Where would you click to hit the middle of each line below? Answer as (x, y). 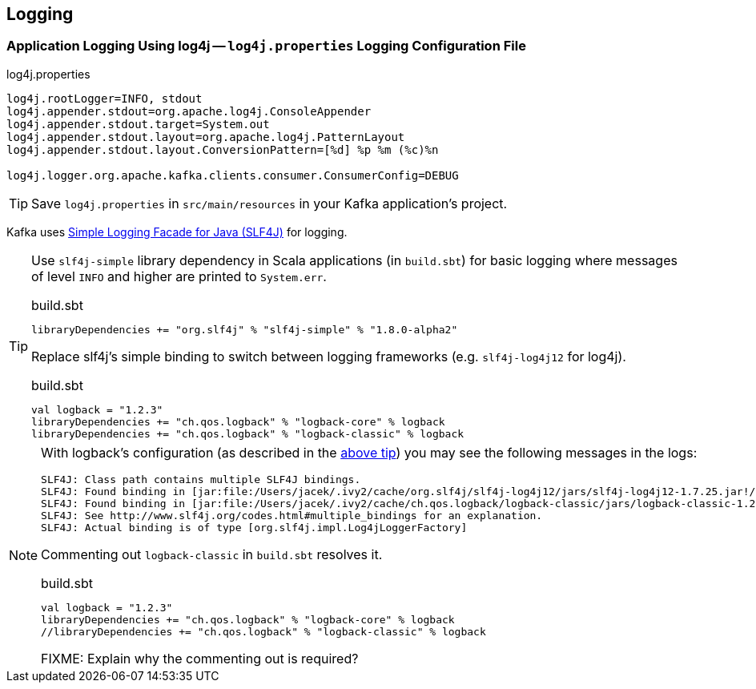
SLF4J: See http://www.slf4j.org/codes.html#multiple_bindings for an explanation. (292, 515)
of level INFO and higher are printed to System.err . (179, 276)
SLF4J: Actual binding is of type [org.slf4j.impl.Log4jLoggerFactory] (254, 527)
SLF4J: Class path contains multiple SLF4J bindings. (201, 479)
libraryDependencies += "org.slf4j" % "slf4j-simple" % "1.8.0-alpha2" (245, 329)
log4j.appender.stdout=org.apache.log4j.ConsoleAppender (189, 111)
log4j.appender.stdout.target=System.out (138, 124)
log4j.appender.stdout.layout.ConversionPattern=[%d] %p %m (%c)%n (223, 149)
